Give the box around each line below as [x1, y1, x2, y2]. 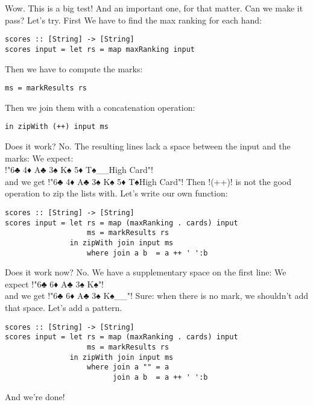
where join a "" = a [87, 363, 169, 372]
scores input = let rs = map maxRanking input [5, 45, 195, 54]
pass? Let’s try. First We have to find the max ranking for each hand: [5, 13, 262, 26]
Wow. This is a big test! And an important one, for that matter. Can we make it [5, 2, 303, 14]
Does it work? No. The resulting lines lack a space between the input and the [5, 140, 291, 152]
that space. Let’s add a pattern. [5, 301, 122, 314]
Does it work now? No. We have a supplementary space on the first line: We [5, 266, 286, 278]
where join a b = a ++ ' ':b [87, 248, 208, 257]
